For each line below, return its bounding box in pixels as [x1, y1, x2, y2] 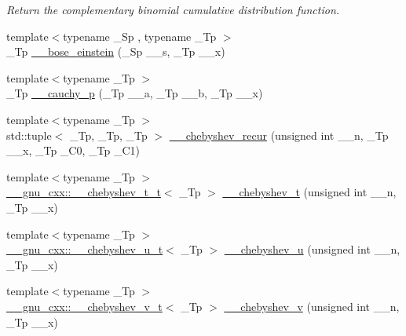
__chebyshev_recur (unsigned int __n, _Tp [169, 126, 389, 143]
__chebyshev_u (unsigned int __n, [224, 241, 401, 257]
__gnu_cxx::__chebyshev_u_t [6, 241, 163, 257]
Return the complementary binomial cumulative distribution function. [6, 2, 340, 17]
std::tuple [6, 126, 52, 143]
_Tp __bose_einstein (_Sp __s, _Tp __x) [6, 43, 225, 60]
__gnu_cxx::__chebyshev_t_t [6, 184, 161, 200]
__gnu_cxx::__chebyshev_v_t [6, 298, 163, 314]
